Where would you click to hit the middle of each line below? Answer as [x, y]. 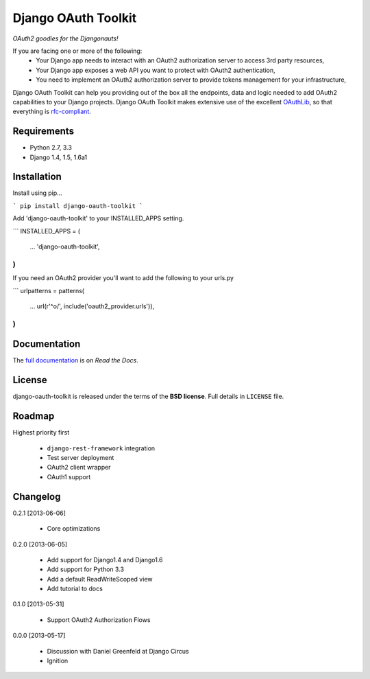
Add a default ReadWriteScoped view [100, 579]
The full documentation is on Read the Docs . [75, 360]
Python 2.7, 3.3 [51, 148]
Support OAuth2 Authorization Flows [99, 620]
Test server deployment [81, 458]
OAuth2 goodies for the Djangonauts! [65, 38]
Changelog [37, 497]
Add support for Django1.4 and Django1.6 [105, 560]
